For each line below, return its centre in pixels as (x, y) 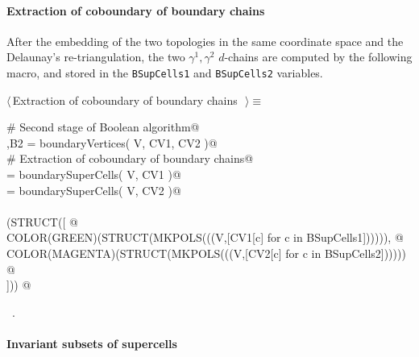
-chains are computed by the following (318, 57)
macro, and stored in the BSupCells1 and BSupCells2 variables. (165, 72)
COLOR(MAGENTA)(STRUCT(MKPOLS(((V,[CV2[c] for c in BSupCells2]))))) (206, 253)
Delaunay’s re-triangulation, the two (96, 57)
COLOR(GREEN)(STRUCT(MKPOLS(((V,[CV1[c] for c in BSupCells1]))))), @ (205, 237)
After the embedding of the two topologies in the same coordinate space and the (205, 41)
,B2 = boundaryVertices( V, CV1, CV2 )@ (112, 142)
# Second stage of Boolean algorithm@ (103, 127)
